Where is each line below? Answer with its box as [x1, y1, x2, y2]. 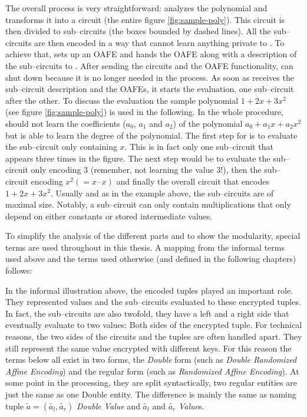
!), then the [220, 163, 262, 176]
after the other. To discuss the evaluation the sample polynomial [5, 94, 239, 106]
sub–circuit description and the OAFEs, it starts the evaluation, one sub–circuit [5, 83, 294, 95]
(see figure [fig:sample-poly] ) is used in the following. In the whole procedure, [5, 106, 283, 118]
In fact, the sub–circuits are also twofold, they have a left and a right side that [5, 307, 289, 319]
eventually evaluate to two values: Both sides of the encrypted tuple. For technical [5, 319, 302, 331]
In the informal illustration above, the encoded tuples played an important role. [5, 284, 293, 296]
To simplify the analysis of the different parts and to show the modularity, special [5, 229, 301, 242]
